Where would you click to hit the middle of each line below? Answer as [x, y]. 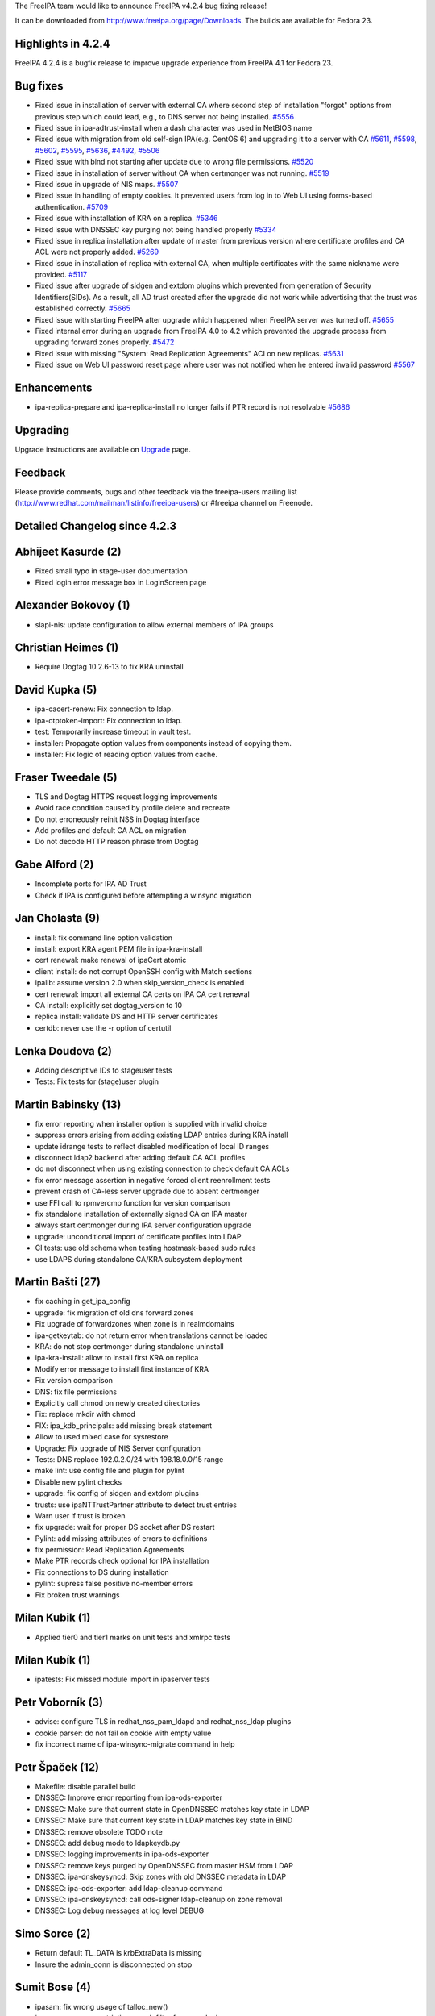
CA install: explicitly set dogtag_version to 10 [109, 1005]
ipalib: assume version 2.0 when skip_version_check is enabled [140, 983]
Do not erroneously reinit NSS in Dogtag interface [118, 819]
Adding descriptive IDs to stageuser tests [104, 1070]
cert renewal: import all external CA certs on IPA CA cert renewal [142, 994]
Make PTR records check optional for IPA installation [122, 1561]
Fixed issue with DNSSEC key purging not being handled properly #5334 [156, 229]
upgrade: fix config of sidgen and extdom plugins [117, 1493]
